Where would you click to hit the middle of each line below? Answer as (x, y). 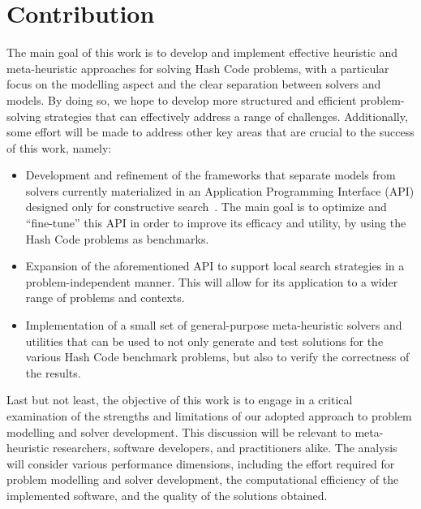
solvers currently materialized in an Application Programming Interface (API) (220, 190)
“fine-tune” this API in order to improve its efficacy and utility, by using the (216, 223)
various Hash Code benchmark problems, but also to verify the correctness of (217, 357)
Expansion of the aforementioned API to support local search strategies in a (215, 266)
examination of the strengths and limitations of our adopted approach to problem (209, 416)
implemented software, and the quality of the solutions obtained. (167, 495)
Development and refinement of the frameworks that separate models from (210, 175)
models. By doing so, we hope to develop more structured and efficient (182, 99)
